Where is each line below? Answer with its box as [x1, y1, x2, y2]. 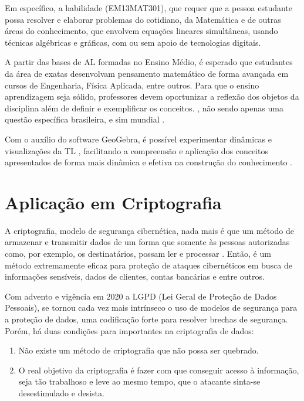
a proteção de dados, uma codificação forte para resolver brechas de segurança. [5, 313, 288, 325]
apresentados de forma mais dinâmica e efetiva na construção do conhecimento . [5, 156, 292, 168]
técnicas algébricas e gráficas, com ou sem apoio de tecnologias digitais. [5, 36, 261, 48]
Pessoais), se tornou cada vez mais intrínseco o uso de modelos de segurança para [5, 301, 298, 314]
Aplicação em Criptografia [5, 190, 222, 214]
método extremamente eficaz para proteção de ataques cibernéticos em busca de [5, 259, 292, 271]
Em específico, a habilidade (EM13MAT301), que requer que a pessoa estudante [5, 2, 292, 13]
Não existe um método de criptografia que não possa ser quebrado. [18, 344, 259, 356]
